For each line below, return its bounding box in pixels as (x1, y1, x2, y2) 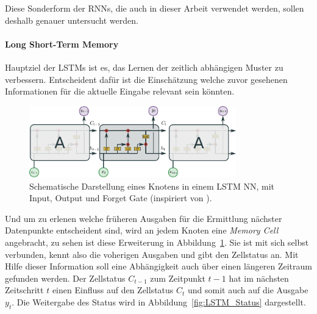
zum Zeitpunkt (150, 271, 205, 284)
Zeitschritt (5, 284, 44, 296)
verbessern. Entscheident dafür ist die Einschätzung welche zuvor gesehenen (5, 73, 288, 85)
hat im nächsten (229, 271, 289, 284)
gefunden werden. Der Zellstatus (5, 271, 126, 284)
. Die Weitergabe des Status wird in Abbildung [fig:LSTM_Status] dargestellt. (12, 296, 306, 308)
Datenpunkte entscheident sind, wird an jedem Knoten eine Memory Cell (5, 224, 279, 237)
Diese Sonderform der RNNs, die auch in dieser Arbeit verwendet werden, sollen (5, 2, 304, 14)
